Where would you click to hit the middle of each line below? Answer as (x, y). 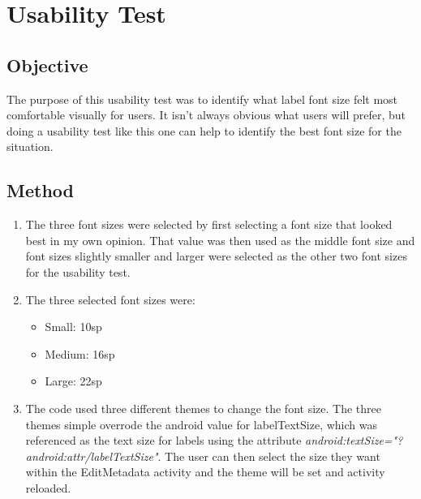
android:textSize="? (354, 440)
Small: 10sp (73, 327)
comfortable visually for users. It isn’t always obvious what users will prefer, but (206, 115)
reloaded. (48, 487)
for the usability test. (78, 271)
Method (40, 190)
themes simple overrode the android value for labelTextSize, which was (201, 424)
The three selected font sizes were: (110, 299)
